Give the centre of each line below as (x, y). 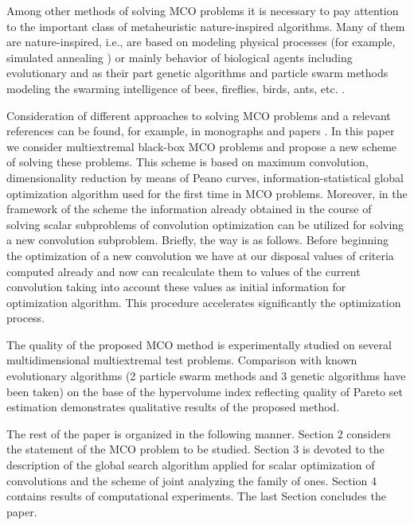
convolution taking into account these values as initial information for (176, 287)
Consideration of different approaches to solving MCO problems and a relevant (199, 115)
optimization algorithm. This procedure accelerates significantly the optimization (204, 302)
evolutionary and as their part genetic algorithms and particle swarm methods (197, 73)
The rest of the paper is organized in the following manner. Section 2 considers (199, 433)
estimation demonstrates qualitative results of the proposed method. (173, 407)
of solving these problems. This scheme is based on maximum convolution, (187, 162)
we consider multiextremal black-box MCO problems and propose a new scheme (202, 146)
